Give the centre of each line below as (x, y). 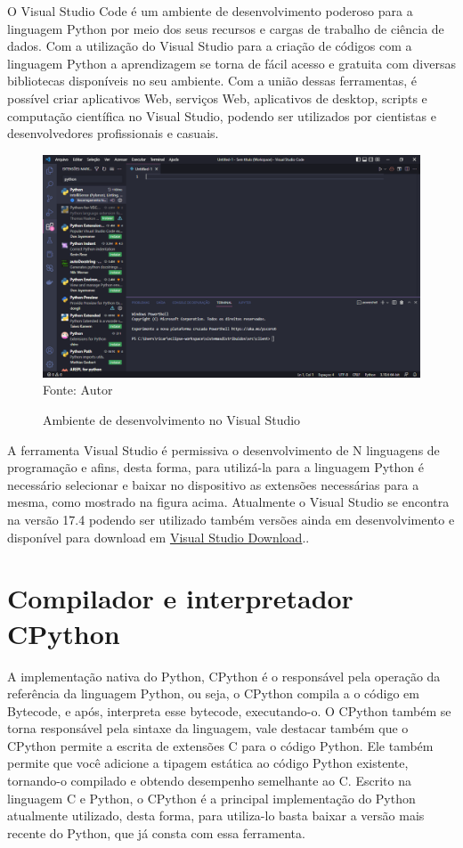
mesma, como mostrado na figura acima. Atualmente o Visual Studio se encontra (228, 502)
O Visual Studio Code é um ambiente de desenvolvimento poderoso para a (210, 11)
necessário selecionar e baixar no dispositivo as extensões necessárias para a (213, 484)
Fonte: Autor (78, 390)
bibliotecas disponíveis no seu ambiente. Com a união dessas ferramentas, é (212, 81)
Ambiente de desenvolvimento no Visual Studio (172, 420)
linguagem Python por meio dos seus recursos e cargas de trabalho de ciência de (226, 28)
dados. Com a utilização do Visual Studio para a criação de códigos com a (210, 46)
